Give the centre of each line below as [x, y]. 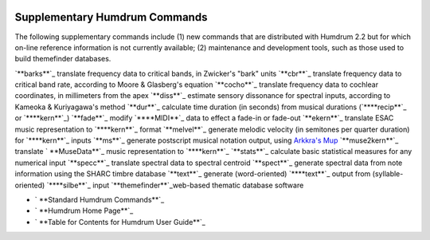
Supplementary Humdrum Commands [111, 17]
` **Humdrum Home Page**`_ [84, 210]
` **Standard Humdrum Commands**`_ [100, 199]
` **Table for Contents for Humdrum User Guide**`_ [120, 222]
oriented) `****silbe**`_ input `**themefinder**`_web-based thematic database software [159, 185]
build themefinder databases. [63, 59]
